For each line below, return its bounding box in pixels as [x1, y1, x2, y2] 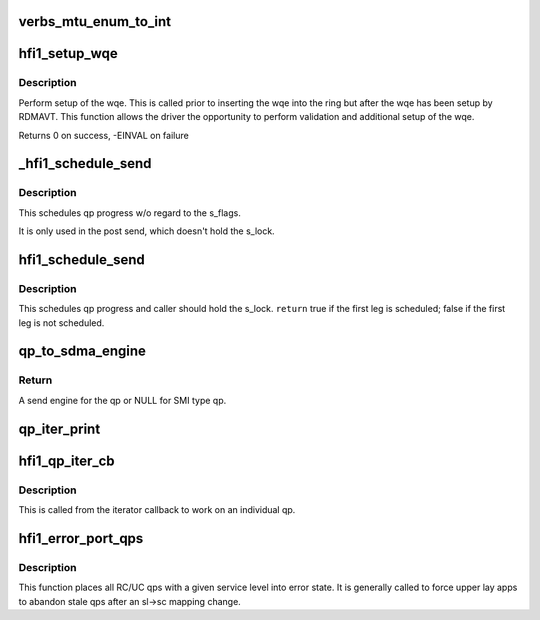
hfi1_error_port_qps [18, 530, 144, 547]
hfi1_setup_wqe [18, 45, 119, 62]
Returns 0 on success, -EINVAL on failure [18, 129, 189, 141]
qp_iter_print [18, 420, 101, 437]
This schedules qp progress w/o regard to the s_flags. [18, 206, 242, 219]
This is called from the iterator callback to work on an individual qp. [18, 503, 296, 515]
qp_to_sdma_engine [18, 343, 147, 360]
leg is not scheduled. [18, 316, 105, 329]
